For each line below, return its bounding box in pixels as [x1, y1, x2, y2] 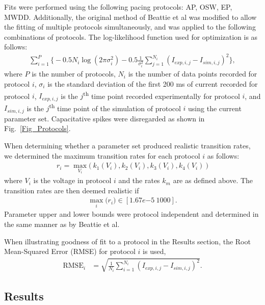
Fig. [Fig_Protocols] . [4, 123, 71, 134]
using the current [188, 103, 242, 113]
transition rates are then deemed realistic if [4, 185, 139, 195]
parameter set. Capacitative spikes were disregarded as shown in [4, 113, 205, 123]
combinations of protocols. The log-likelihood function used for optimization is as [4, 31, 258, 42]
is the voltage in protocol [33, 175, 112, 186]
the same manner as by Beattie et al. [4, 219, 120, 230]
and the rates [118, 175, 160, 186]
